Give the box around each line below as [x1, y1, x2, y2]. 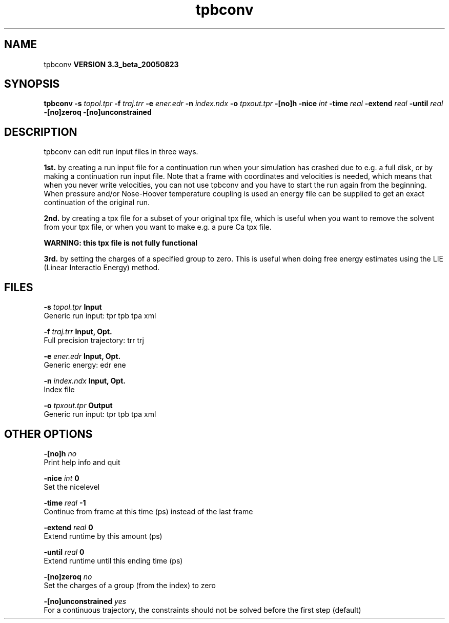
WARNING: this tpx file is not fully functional [44, 238, 198, 248]
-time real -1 [44, 498, 86, 507]
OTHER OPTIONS [4, 427, 93, 440]
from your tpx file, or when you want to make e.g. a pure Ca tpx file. [44, 223, 272, 232]
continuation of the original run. [44, 198, 150, 207]
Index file [44, 385, 75, 394]
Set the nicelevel [44, 482, 100, 491]
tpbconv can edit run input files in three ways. [44, 147, 198, 156]
